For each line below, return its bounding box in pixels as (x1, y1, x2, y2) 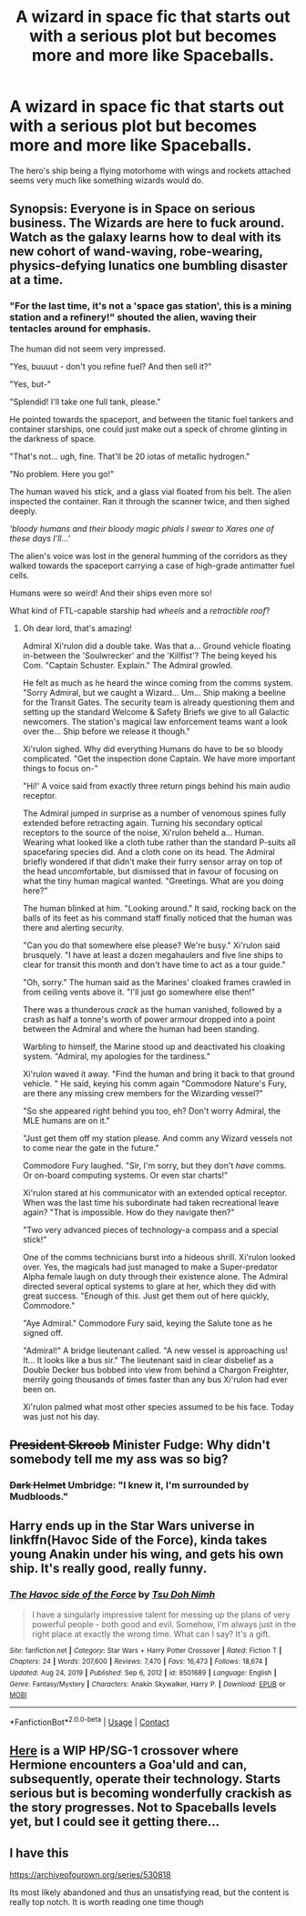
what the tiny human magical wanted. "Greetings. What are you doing (22, 875, 284, 886)
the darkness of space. (9, 433, 97, 443)
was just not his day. (22, 1411, 100, 1422)
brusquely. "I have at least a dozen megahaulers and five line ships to (22, 949, 284, 960)
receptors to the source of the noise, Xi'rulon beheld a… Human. (22, 827, 264, 838)
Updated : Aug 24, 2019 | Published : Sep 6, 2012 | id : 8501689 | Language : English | (9, 1668, 277, 1677)
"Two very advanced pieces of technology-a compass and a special (22, 1224, 279, 1235)
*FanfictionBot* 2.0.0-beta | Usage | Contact (9, 1715, 170, 1727)
